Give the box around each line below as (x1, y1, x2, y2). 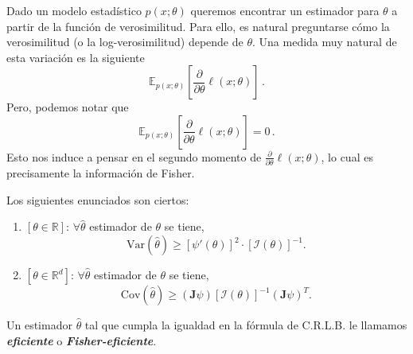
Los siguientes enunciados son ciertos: (6, 191, 189, 208)
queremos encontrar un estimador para (190, 2, 380, 18)
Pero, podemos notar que (6, 99, 129, 115)
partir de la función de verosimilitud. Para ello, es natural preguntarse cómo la (6, 18, 390, 34)
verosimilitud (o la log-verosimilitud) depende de (6, 33, 244, 50)
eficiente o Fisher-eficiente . (6, 332, 157, 348)
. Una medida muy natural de (252, 33, 397, 50)
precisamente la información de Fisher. (6, 165, 195, 181)
